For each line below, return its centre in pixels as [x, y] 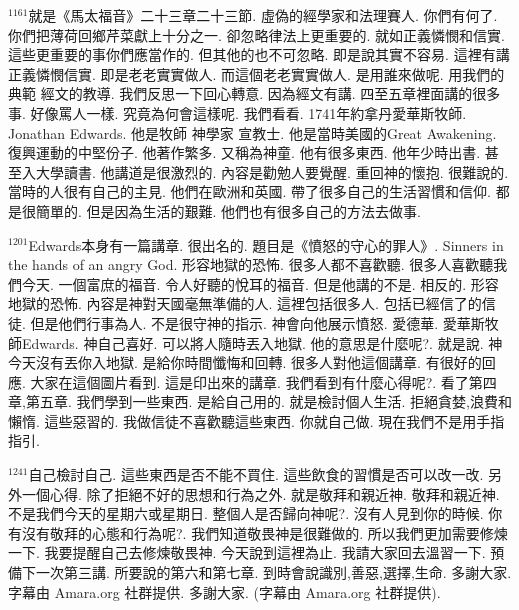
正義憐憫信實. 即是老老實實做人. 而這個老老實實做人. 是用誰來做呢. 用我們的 [256, 73]
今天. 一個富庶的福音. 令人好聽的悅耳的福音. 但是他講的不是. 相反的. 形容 [260, 283]
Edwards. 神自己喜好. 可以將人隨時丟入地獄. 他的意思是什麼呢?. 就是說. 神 [262, 342]
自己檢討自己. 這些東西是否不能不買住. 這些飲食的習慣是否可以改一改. [256, 474]
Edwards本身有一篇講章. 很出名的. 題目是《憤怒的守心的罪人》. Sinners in [266, 244]
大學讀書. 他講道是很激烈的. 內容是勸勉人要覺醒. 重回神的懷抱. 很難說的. [272, 171]
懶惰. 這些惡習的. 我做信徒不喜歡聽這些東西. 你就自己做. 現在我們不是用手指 [256, 420]
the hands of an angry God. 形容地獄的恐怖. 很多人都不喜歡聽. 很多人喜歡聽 [251, 264]
